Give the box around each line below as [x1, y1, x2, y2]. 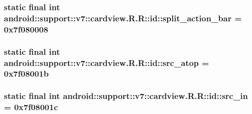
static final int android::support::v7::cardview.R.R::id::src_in [4, 90, 248, 102]
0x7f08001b [4, 67, 49, 80]
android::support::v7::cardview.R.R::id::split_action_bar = [4, 12, 242, 24]
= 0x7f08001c [4, 101, 58, 113]
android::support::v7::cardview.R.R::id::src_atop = [4, 56, 209, 68]
